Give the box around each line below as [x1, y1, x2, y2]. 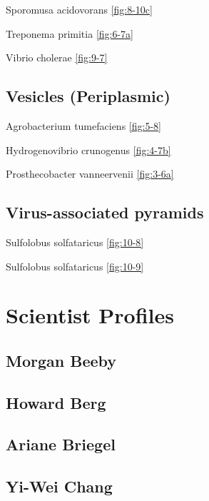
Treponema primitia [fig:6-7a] [6, 26, 133, 41]
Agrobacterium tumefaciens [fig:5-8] [6, 118, 161, 133]
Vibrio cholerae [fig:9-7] [6, 50, 108, 65]
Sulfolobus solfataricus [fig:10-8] [6, 234, 144, 249]
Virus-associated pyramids [6, 201, 204, 223]
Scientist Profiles [6, 300, 174, 330]
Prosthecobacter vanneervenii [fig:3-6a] [6, 166, 174, 181]
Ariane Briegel [6, 433, 116, 455]
